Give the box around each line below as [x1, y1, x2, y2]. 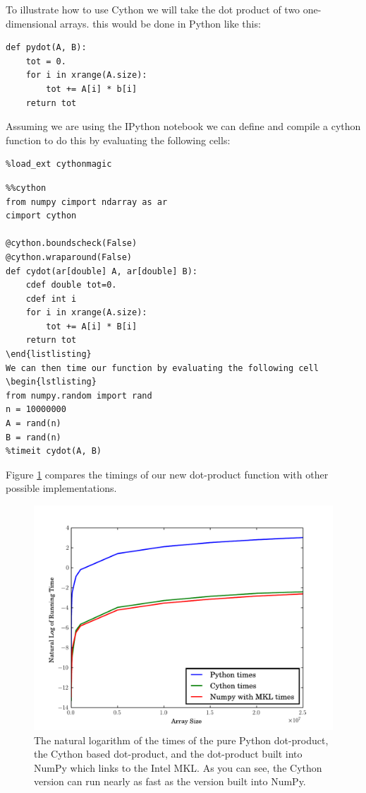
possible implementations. [6, 481, 117, 495]
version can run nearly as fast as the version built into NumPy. [34, 774, 306, 789]
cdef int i [25, 293, 77, 304]
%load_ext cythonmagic [6, 159, 112, 170]
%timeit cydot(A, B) [6, 446, 102, 457]
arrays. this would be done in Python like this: [60, 16, 261, 30]
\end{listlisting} [6, 349, 92, 360]
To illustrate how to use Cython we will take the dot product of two [6, 2, 300, 16]
